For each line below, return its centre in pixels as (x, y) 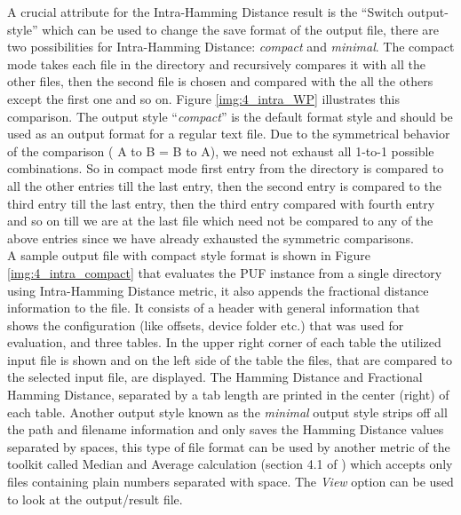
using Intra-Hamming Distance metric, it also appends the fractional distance (218, 290)
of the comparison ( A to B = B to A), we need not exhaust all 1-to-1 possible (221, 151)
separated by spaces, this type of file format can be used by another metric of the (229, 446)
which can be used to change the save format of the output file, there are (241, 29)
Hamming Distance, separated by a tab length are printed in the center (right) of (228, 395)
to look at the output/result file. (95, 499)
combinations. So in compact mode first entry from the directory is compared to (226, 168)
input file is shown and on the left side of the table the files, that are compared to (230, 359)
